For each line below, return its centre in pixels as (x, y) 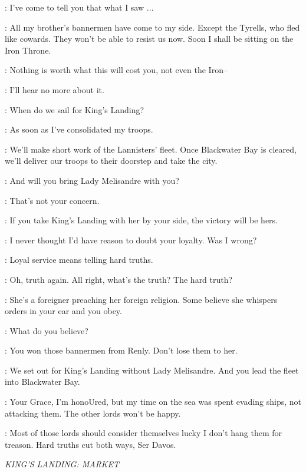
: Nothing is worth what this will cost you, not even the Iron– (116, 70)
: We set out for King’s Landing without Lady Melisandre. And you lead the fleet (152, 370)
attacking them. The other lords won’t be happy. (93, 413)
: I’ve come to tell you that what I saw (75, 7)
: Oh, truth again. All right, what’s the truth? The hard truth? (119, 279)
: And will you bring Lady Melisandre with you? (92, 180)
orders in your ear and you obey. (63, 311)
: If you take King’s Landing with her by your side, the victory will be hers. (141, 220)
